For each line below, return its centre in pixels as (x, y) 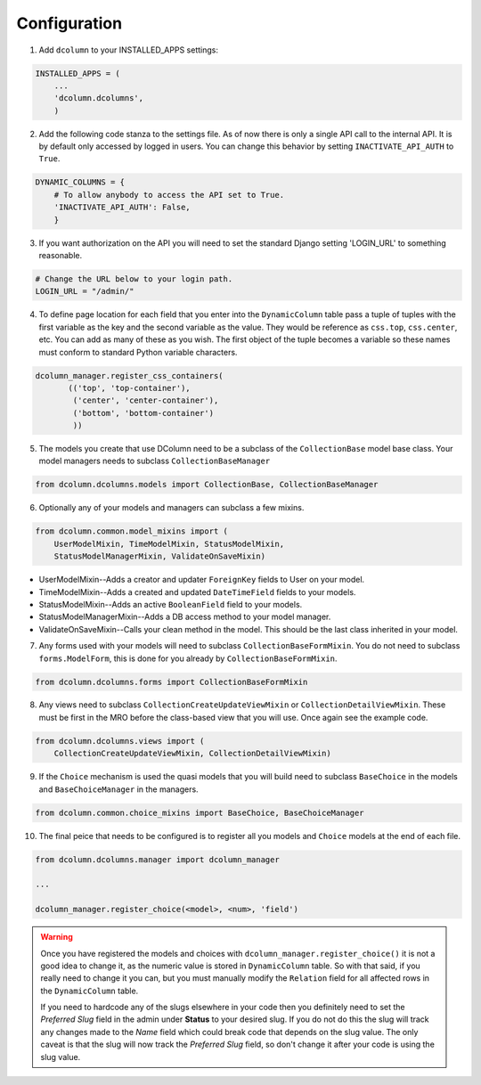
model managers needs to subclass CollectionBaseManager (155, 461)
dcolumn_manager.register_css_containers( (129, 375)
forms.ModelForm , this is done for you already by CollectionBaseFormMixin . (188, 658)
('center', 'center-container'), (146, 400)
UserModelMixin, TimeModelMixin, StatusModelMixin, (169, 544)
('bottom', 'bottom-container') (143, 413)
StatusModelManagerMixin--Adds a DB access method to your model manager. (185, 617)
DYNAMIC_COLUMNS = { (80, 182)
